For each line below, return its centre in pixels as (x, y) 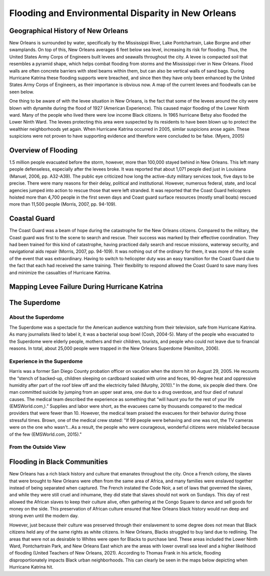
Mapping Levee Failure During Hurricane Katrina (86, 287)
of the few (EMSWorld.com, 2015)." (45, 434)
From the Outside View (37, 447)
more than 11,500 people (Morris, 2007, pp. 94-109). (63, 204)
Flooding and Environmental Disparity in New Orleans (123, 13)
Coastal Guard (32, 218)
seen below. (22, 92)
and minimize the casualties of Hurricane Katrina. (60, 272)
